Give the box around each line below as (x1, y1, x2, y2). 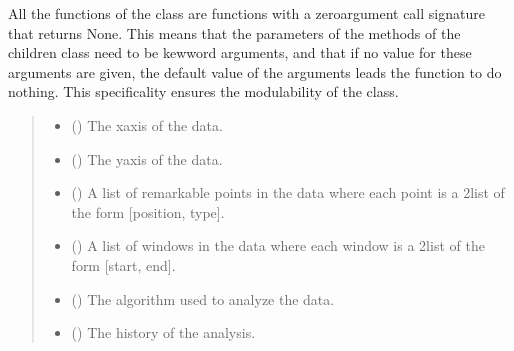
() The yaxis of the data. (71, 148, 223, 169)
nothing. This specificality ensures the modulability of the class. (8, 81, 399, 102)
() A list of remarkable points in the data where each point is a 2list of (71, 182, 505, 203)
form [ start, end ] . (71, 254, 176, 275)
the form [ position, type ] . (71, 201, 225, 222)
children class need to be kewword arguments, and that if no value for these (8, 42, 472, 63)
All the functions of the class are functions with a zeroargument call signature (8, 3, 485, 23)
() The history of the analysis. (71, 322, 256, 343)
